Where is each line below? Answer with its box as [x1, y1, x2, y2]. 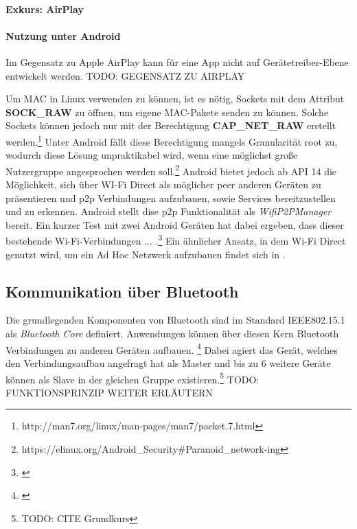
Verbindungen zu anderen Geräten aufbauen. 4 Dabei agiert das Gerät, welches [5, 340, 338, 357]
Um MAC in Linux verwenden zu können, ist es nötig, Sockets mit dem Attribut [5, 91, 345, 106]
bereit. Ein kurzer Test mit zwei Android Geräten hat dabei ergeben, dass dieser [5, 217, 344, 232]
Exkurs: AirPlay [5, 1, 84, 16]
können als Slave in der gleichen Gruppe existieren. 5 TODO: [5, 370, 260, 386]
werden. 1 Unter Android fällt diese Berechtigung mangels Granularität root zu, [5, 132, 338, 148]
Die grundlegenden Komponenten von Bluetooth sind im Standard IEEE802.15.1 [5, 313, 345, 327]
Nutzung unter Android [5, 28, 121, 43]
